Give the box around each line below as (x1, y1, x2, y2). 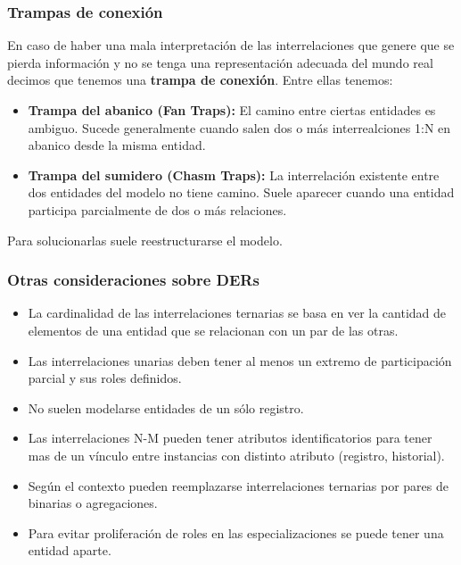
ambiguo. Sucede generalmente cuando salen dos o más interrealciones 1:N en (28, 118, 451, 137)
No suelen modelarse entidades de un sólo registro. (28, 398, 304, 417)
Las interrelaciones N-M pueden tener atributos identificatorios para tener (28, 428, 432, 447)
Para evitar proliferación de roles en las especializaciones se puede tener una (28, 523, 444, 542)
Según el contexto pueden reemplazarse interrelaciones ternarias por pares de (28, 476, 449, 494)
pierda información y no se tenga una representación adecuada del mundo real (7, 53, 433, 71)
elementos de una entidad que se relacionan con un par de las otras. (28, 320, 399, 339)
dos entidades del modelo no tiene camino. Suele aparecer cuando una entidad (28, 183, 455, 202)
